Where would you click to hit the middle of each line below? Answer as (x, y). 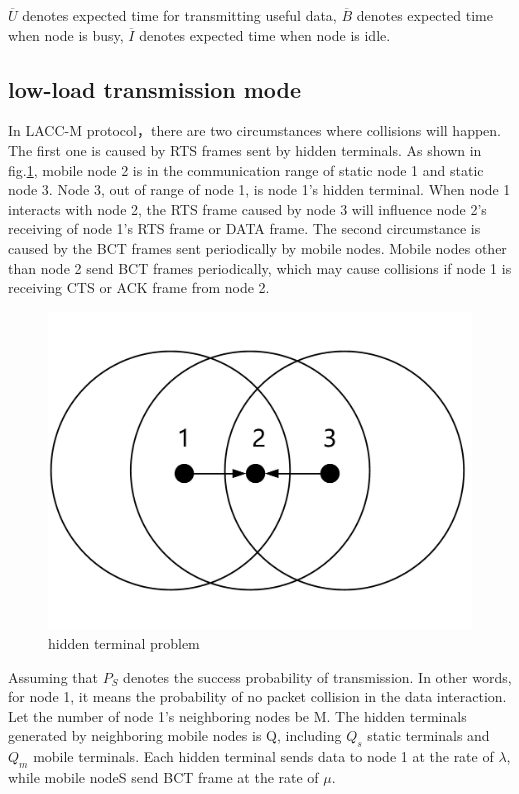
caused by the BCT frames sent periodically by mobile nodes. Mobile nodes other (257, 247)
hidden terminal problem (124, 642)
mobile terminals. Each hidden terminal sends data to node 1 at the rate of (263, 756)
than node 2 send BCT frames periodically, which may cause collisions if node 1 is (260, 267)
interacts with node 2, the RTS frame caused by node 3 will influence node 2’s (247, 208)
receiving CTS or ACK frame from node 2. (139, 287)
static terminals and (428, 735)
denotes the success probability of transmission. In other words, (317, 676)
